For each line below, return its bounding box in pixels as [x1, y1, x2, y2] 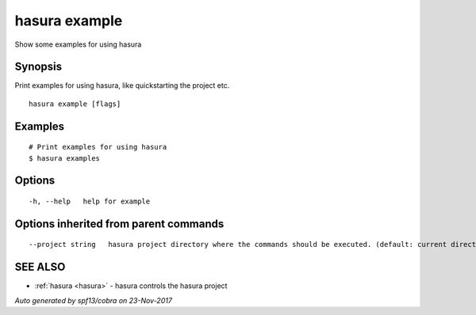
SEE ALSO [14, 260, 66, 274]
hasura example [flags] [29, 99, 121, 108]
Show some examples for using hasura [14, 40, 142, 49]
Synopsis [14, 60, 63, 74]
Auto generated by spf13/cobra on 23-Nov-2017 [14, 295, 172, 305]
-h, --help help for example [29, 197, 151, 206]
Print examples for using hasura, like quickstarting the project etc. [14, 81, 230, 90]
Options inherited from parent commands [14, 217, 225, 230]
